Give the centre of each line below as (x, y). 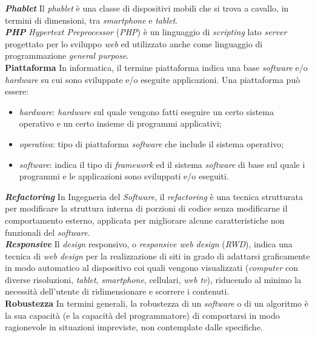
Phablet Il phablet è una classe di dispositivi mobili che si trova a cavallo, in (147, 8)
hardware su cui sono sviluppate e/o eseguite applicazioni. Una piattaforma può (153, 79)
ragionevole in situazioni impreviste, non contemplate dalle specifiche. (134, 327)
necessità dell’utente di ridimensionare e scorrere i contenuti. (117, 291)
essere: (17, 91)
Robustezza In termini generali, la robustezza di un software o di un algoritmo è (157, 303)
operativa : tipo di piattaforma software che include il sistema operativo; (151, 143)
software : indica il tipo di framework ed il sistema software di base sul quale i (162, 164)
